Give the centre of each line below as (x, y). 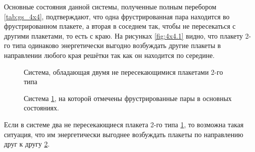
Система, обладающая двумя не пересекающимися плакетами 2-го (124, 72)
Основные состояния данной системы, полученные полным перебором (110, 6)
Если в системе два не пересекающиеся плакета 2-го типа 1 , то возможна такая (124, 124)
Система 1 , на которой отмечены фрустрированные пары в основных (128, 98)
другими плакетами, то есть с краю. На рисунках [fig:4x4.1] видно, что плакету (124, 35)
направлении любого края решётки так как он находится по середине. (109, 55)
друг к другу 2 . (27, 144)
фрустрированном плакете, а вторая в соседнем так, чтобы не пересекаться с (120, 26)
